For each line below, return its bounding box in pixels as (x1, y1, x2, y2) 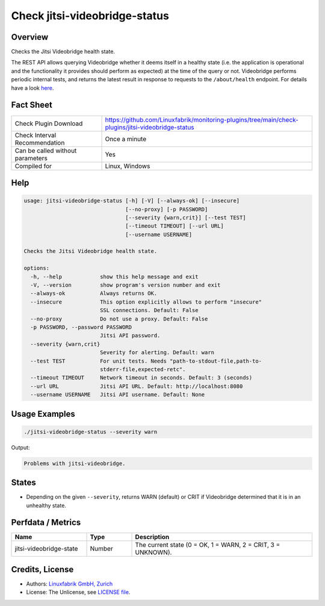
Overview (11, 32, 49, 42)
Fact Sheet (11, 100, 52, 110)
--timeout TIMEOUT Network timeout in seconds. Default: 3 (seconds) (30, 374, 253, 381)
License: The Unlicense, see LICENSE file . (26, 589, 131, 596)
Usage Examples (11, 408, 75, 419)
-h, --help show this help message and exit (30, 273, 199, 280)
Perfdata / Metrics (11, 517, 81, 528)
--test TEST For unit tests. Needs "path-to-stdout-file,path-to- (30, 357, 262, 364)
